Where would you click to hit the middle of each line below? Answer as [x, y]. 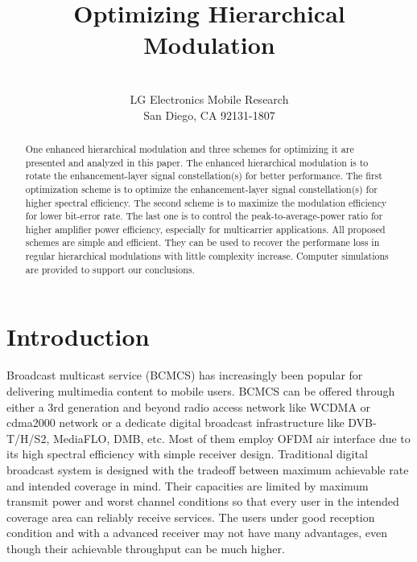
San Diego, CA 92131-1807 [209, 115]
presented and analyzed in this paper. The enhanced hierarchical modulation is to [197, 162]
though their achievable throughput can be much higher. [146, 548]
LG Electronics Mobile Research [209, 98]
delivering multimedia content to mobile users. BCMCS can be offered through [201, 390]
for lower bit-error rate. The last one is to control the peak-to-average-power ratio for [204, 216]
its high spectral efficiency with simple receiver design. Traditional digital [187, 454]
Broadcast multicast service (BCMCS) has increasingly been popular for [185, 375]
